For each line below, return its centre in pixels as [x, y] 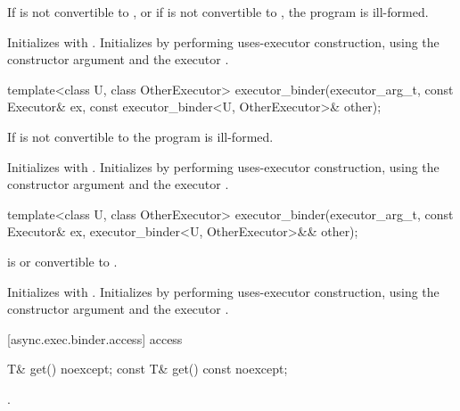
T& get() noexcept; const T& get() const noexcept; [148, 369]
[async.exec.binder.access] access [95, 338]
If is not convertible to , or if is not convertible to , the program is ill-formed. [218, 12]
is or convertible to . [62, 261]
